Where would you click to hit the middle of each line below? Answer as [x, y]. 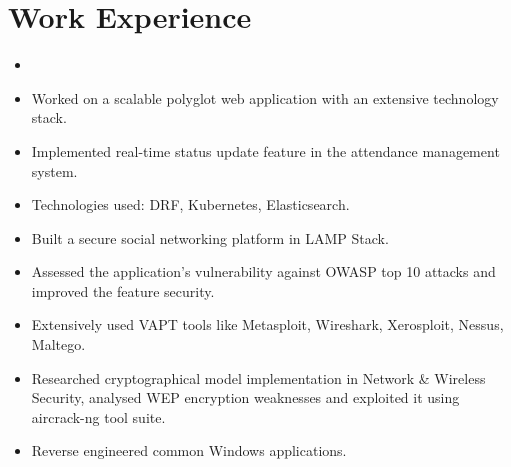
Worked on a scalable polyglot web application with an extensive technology [265, 97]
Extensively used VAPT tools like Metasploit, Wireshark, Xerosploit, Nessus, [267, 324]
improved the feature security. [123, 290]
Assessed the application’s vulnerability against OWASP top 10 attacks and [263, 271]
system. [54, 170]
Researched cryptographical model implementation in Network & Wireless [258, 377]
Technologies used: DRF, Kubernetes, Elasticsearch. [190, 204]
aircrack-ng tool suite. [98, 416]
